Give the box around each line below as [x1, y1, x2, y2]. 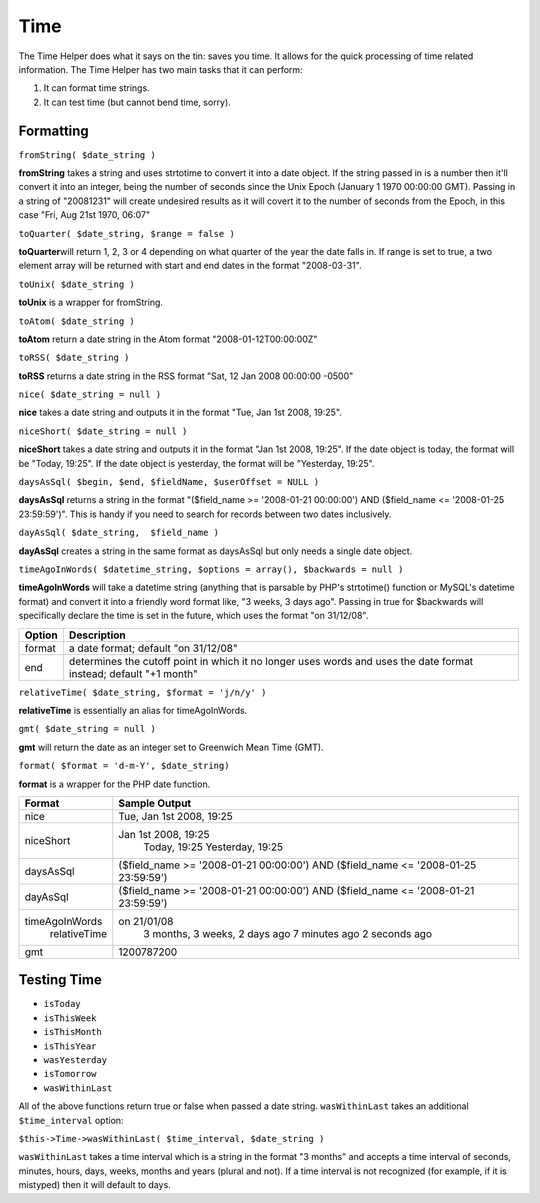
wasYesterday [43, 1054, 108, 1065]
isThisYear [43, 1040, 97, 1052]
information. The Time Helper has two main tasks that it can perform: [18, 63, 304, 75]
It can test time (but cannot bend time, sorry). [43, 96, 232, 108]
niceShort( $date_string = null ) [18, 425, 188, 437]
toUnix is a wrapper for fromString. [18, 296, 164, 309]
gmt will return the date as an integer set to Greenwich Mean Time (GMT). [18, 741, 324, 753]
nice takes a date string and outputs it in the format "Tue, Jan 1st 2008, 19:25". [18, 406, 342, 419]
